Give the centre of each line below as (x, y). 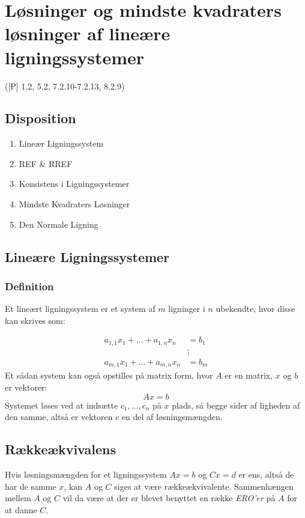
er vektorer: (26, 387)
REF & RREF (46, 163)
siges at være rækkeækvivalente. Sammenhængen (204, 486)
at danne (21, 509)
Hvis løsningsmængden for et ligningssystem (86, 474)
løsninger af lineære (88, 33)
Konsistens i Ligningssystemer (74, 184)
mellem (18, 498)
